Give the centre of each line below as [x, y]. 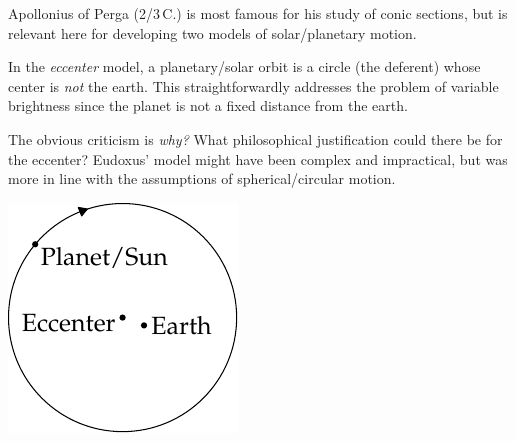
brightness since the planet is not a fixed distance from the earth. [208, 105]
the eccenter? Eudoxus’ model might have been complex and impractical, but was [258, 158]
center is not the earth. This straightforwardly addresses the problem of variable [253, 85]
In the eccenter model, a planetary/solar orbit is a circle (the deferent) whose [244, 66]
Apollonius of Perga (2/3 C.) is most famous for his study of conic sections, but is [258, 13]
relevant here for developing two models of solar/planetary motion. [212, 32]
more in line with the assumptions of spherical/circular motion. [202, 178]
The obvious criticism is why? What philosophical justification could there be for [255, 138]
